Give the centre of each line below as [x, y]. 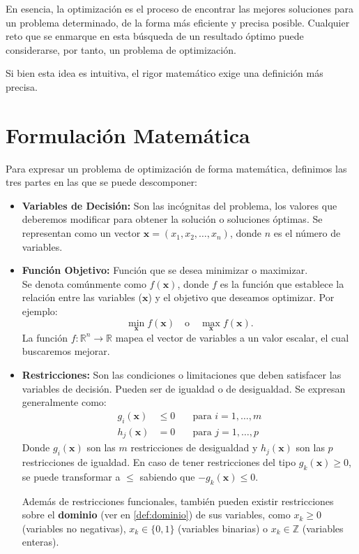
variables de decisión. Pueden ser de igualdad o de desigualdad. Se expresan [184, 388]
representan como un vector [81, 233]
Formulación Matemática [128, 134]
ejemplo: [40, 311]
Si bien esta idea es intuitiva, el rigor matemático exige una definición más [165, 73]
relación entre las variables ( [82, 297]
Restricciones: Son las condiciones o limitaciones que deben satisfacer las [182, 375]
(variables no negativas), [74, 528]
